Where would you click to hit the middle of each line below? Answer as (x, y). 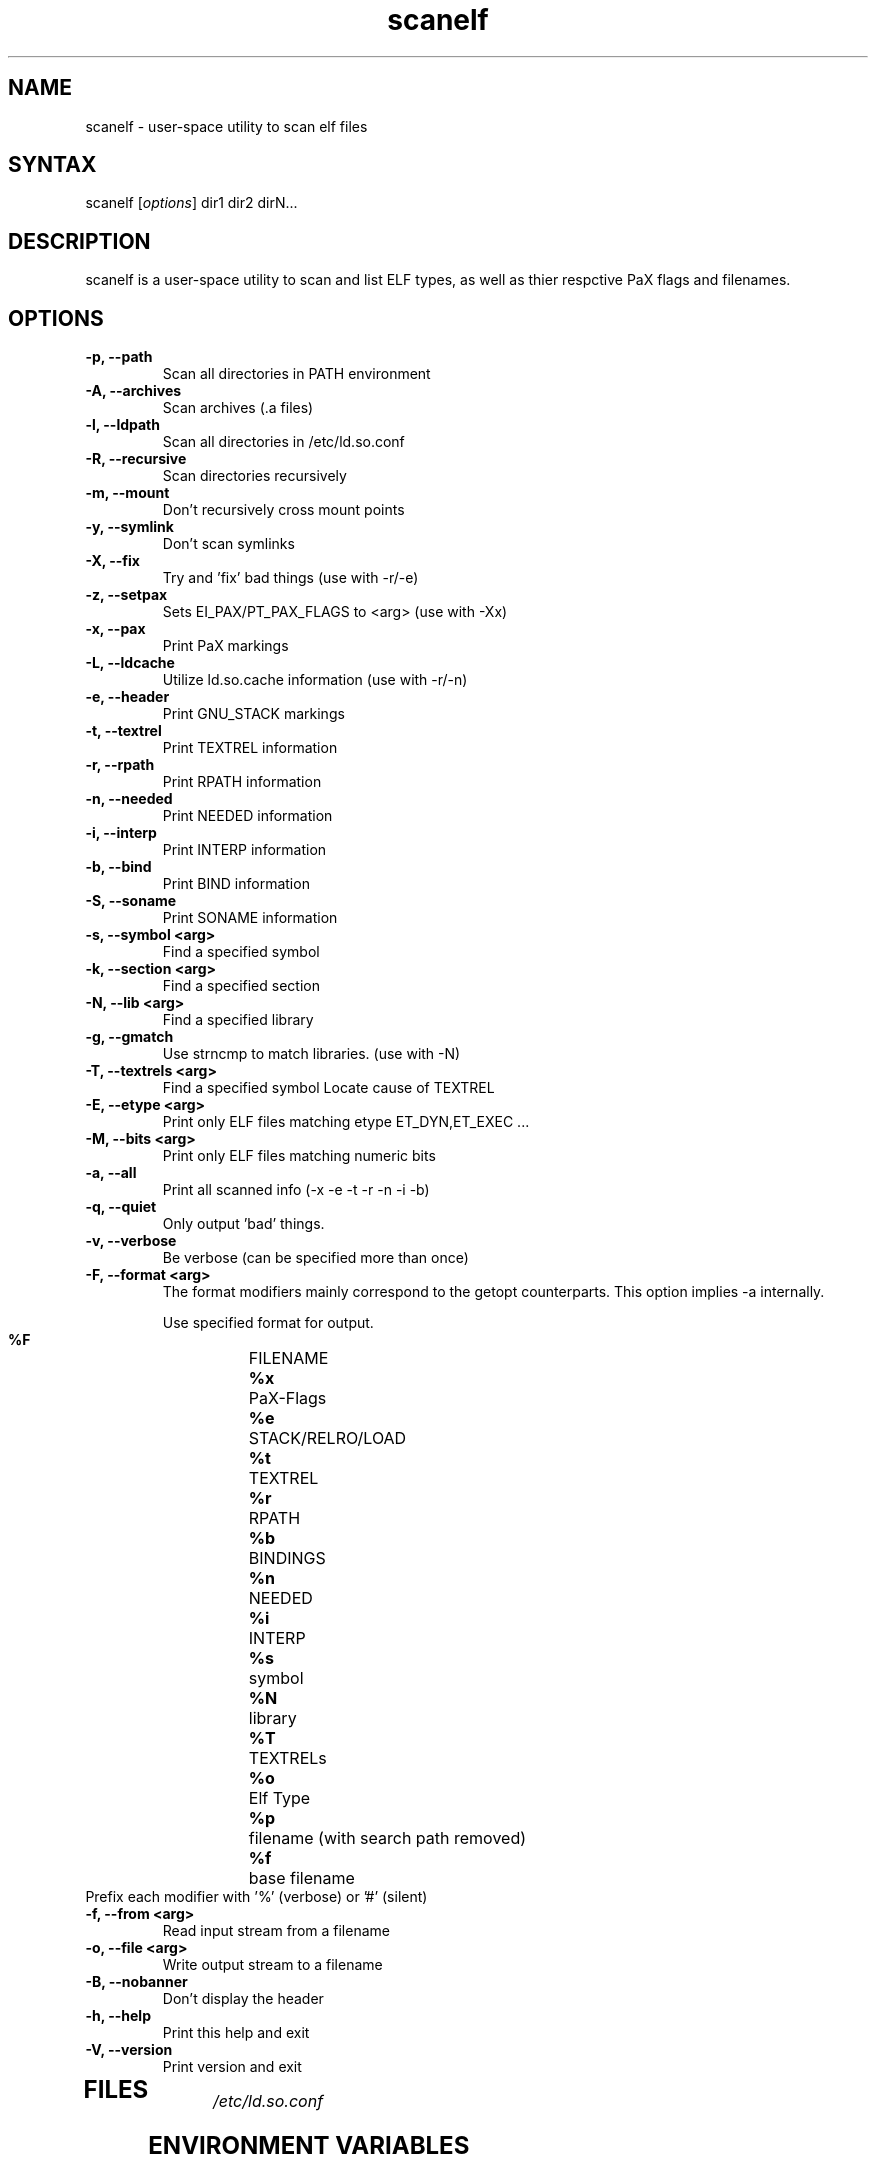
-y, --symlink (129, 527)
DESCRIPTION (79, 241)
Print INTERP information (244, 850)
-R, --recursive (136, 459)
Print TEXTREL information (250, 748)
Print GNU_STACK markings (253, 714)
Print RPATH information (242, 782)
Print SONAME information (250, 918)
